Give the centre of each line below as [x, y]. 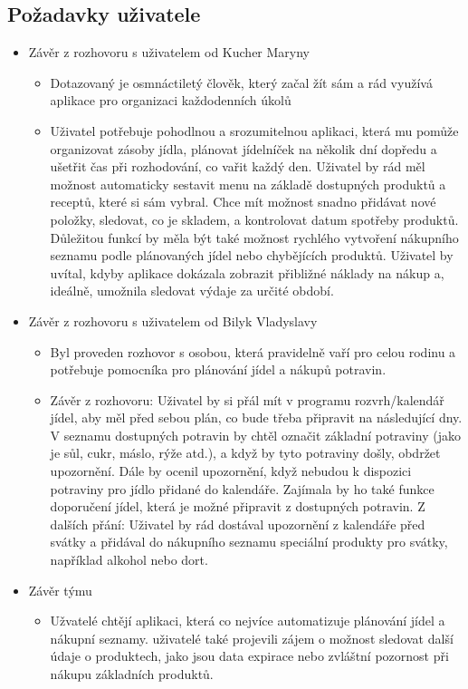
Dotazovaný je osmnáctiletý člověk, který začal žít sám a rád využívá [241, 82]
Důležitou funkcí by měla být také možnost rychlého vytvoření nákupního [254, 237]
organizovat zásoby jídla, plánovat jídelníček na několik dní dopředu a [244, 148]
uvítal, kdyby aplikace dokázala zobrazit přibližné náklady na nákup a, [247, 272]
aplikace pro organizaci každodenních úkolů [171, 100]
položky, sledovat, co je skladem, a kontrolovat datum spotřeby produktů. [254, 219]
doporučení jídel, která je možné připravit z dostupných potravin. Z [238, 506]
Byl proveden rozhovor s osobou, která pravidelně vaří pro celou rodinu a [253, 351]
